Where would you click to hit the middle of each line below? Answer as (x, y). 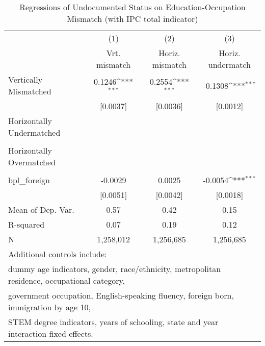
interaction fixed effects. (51, 333)
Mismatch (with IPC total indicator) (132, 19)
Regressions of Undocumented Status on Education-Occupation (132, 7)
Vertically (25, 79)
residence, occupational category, (67, 280)
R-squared (26, 224)
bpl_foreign (29, 180)
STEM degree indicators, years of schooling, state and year (113, 322)
